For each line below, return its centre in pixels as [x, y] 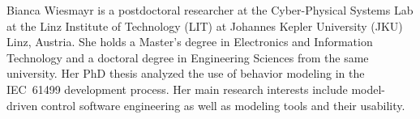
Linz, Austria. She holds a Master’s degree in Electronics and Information [190, 42]
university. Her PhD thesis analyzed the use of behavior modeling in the [186, 73]
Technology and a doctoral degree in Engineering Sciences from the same [188, 57]
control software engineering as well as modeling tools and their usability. [223, 105]
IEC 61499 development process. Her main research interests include [177, 89]
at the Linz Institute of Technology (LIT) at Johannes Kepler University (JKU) [205, 25]
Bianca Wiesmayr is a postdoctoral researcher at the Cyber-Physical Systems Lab [210, 10]
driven [22, 105]
